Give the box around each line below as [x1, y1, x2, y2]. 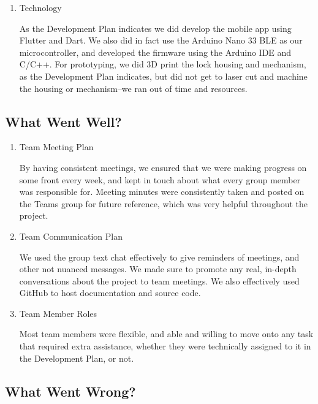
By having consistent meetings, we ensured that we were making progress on [19, 161, 307, 173]
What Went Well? [5, 112, 122, 131]
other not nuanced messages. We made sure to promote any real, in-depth [19, 262, 297, 275]
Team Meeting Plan [19, 140, 94, 153]
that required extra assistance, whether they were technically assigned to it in [19, 340, 311, 353]
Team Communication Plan [19, 229, 123, 242]
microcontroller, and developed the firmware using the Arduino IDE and [19, 45, 292, 58]
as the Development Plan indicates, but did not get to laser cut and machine [19, 69, 308, 82]
